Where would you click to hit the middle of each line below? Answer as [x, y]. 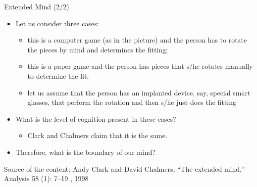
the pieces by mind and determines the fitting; [98, 49]
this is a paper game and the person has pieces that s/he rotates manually [140, 66]
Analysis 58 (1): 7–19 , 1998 [46, 178]
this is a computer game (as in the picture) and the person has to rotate [137, 40]
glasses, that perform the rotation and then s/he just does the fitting [132, 102]
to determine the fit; [58, 75]
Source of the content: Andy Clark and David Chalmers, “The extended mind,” [125, 168]
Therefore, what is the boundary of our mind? [86, 152]
